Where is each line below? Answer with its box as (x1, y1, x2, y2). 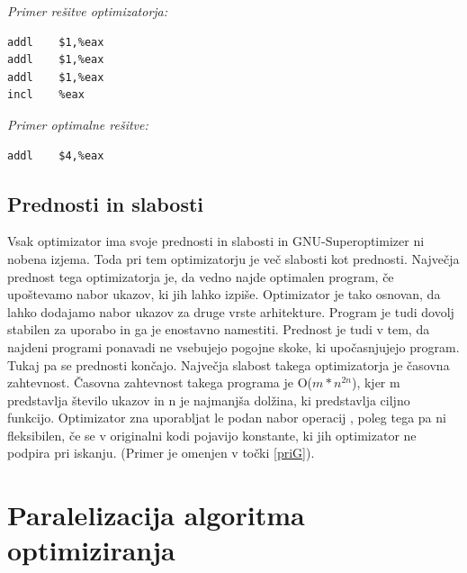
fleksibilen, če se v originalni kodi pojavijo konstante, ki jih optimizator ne (7, 425, 417, 444)
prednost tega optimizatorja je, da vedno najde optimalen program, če (7, 267, 394, 286)
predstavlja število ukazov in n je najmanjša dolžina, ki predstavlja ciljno (7, 390, 410, 409)
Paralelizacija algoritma (7, 496, 305, 533)
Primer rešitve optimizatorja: (7, 2, 168, 20)
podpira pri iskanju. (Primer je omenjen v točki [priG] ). (7, 443, 315, 462)
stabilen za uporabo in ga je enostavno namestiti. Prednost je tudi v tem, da (7, 320, 430, 339)
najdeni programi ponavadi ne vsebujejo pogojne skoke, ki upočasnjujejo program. (7, 337, 460, 356)
